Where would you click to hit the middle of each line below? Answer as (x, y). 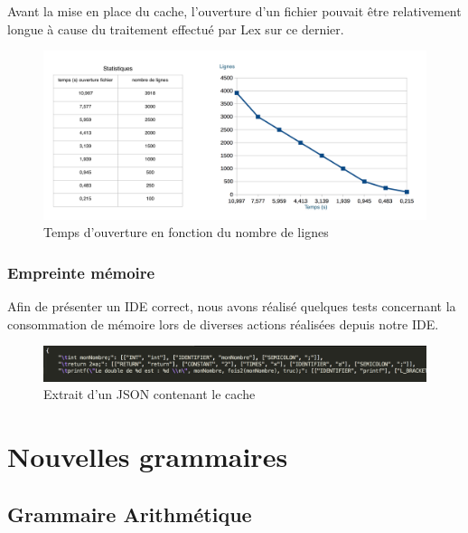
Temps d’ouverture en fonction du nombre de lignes (186, 232)
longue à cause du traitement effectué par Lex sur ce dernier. (176, 29)
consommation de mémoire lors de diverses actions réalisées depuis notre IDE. (223, 324)
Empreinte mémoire (81, 272)
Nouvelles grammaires (148, 457)
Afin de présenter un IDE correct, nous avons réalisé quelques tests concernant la (232, 305)
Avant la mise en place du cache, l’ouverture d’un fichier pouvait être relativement (234, 11)
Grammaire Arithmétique (130, 514)
